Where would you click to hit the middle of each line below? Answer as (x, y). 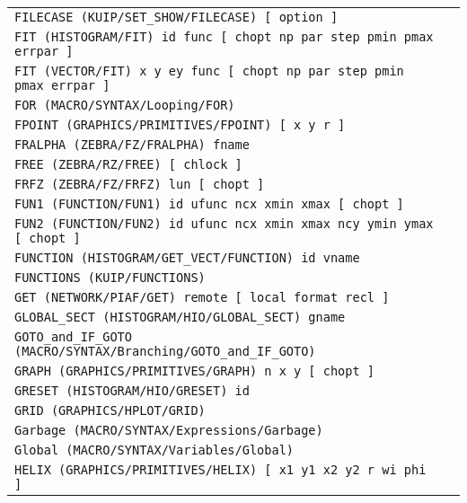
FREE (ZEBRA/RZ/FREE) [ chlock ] (128, 164)
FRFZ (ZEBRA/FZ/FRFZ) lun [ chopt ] (140, 184)
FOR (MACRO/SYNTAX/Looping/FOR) (125, 105)
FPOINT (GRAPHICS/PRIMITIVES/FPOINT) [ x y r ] (180, 125)
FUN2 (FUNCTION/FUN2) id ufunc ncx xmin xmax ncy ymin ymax (224, 224)
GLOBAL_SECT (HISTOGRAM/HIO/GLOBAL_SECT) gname (180, 317)
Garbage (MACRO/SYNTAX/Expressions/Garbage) (169, 430)
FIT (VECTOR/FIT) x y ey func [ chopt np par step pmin (209, 71)
